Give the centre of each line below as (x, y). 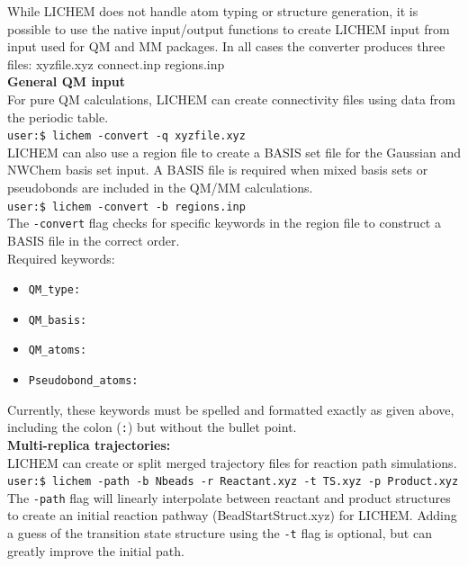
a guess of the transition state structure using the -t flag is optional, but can (220, 533)
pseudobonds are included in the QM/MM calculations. (160, 187)
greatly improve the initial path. (96, 550)
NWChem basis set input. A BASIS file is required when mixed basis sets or (218, 170)
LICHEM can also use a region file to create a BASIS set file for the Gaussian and (234, 152)
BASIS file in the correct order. (94, 240)
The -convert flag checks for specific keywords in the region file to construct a (224, 223)
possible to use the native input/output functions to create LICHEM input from (229, 28)
